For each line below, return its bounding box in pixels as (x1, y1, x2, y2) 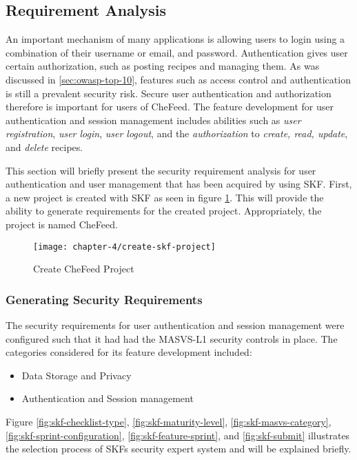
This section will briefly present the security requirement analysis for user (6, 163, 316, 177)
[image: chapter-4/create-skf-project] (33, 241, 216, 252)
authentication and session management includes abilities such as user (6, 112, 301, 127)
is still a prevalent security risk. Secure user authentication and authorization (6, 86, 331, 100)
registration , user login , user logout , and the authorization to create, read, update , (6, 126, 348, 141)
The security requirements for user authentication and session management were (6, 317, 345, 332)
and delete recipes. (6, 139, 83, 154)
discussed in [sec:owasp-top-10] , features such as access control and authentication (6, 72, 351, 86)
